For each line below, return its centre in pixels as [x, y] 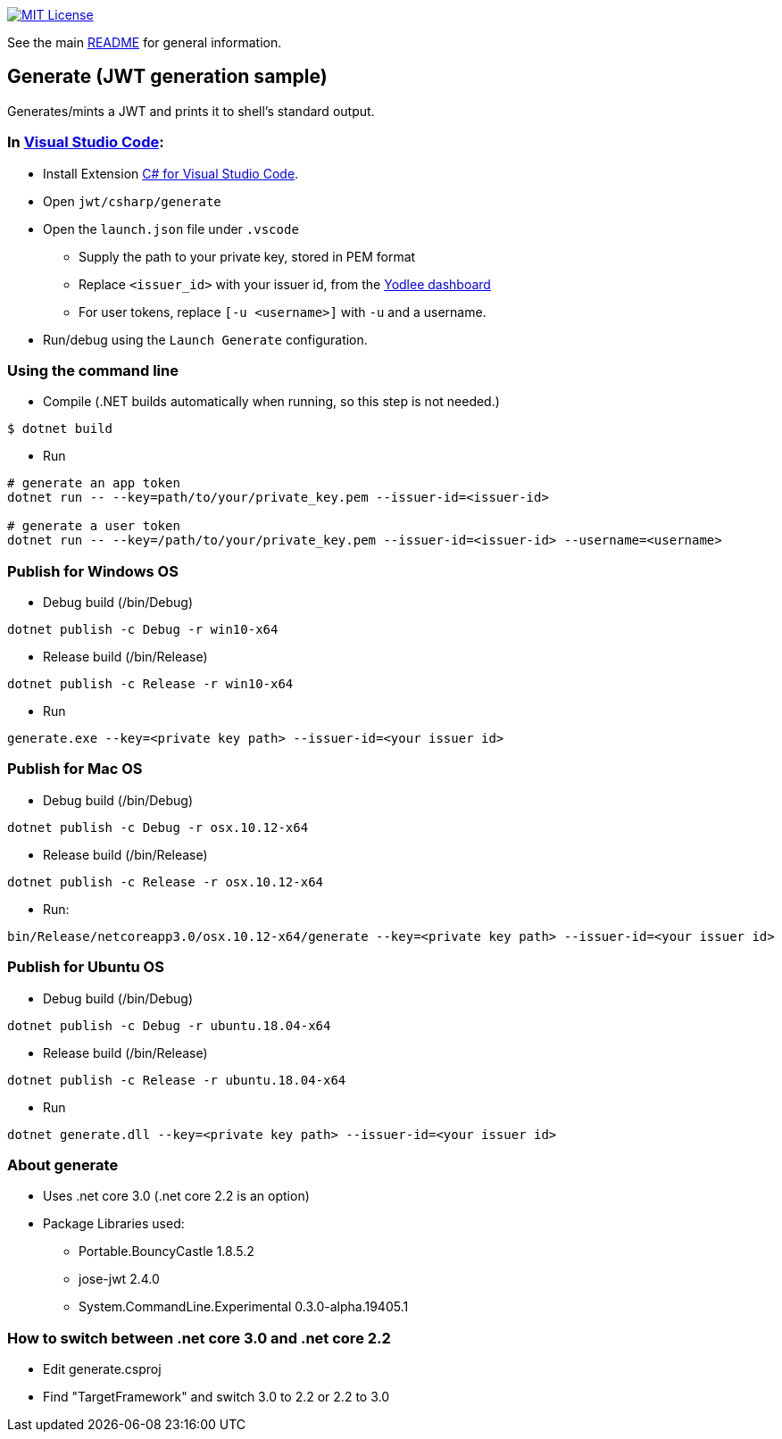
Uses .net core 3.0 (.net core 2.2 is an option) [176, 1196]
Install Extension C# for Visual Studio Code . [171, 173]
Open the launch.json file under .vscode [171, 229]
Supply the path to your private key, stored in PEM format [247, 256]
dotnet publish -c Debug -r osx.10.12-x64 [158, 827]
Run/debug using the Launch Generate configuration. [205, 339]
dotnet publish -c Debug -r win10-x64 [143, 630]
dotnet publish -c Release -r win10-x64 [150, 684]
